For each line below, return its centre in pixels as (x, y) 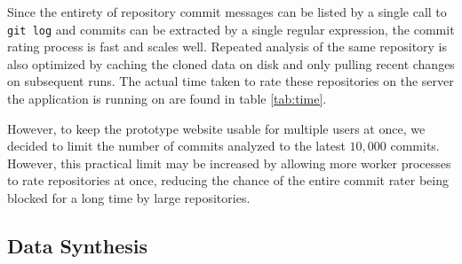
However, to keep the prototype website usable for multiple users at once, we (216, 128)
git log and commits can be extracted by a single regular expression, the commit (231, 29)
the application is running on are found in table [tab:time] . (167, 99)
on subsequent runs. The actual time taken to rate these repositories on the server (231, 81)
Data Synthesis (77, 245)
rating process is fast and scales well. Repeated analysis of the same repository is (227, 47)
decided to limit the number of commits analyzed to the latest (176, 146)
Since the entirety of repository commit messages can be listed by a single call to (227, 12)
